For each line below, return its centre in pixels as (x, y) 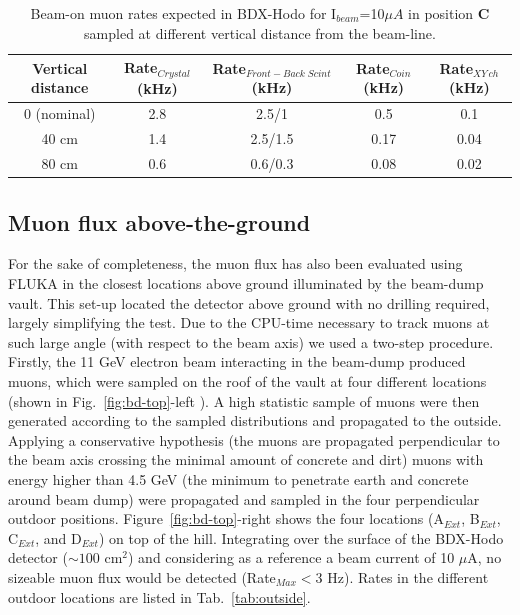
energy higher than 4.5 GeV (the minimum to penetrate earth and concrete (238, 479)
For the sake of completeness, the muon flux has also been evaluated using (235, 263)
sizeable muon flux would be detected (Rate (142, 576)
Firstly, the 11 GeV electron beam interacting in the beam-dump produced (237, 361)
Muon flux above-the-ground (159, 221)
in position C (449, 13)
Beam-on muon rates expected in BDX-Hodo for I (183, 13)
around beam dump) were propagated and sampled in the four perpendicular (244, 498)
